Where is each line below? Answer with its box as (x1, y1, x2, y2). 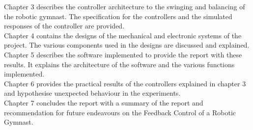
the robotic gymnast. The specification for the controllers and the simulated (4, 11, 232, 21)
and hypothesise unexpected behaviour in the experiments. (4, 88, 181, 98)
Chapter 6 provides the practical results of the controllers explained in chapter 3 (4, 78, 246, 88)
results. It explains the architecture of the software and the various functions (4, 59, 235, 69)
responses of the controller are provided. (4, 21, 125, 31)
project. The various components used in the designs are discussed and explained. (4, 40, 250, 50)
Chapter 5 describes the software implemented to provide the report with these (4, 49, 242, 59)
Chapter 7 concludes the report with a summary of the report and (4, 97, 203, 107)
